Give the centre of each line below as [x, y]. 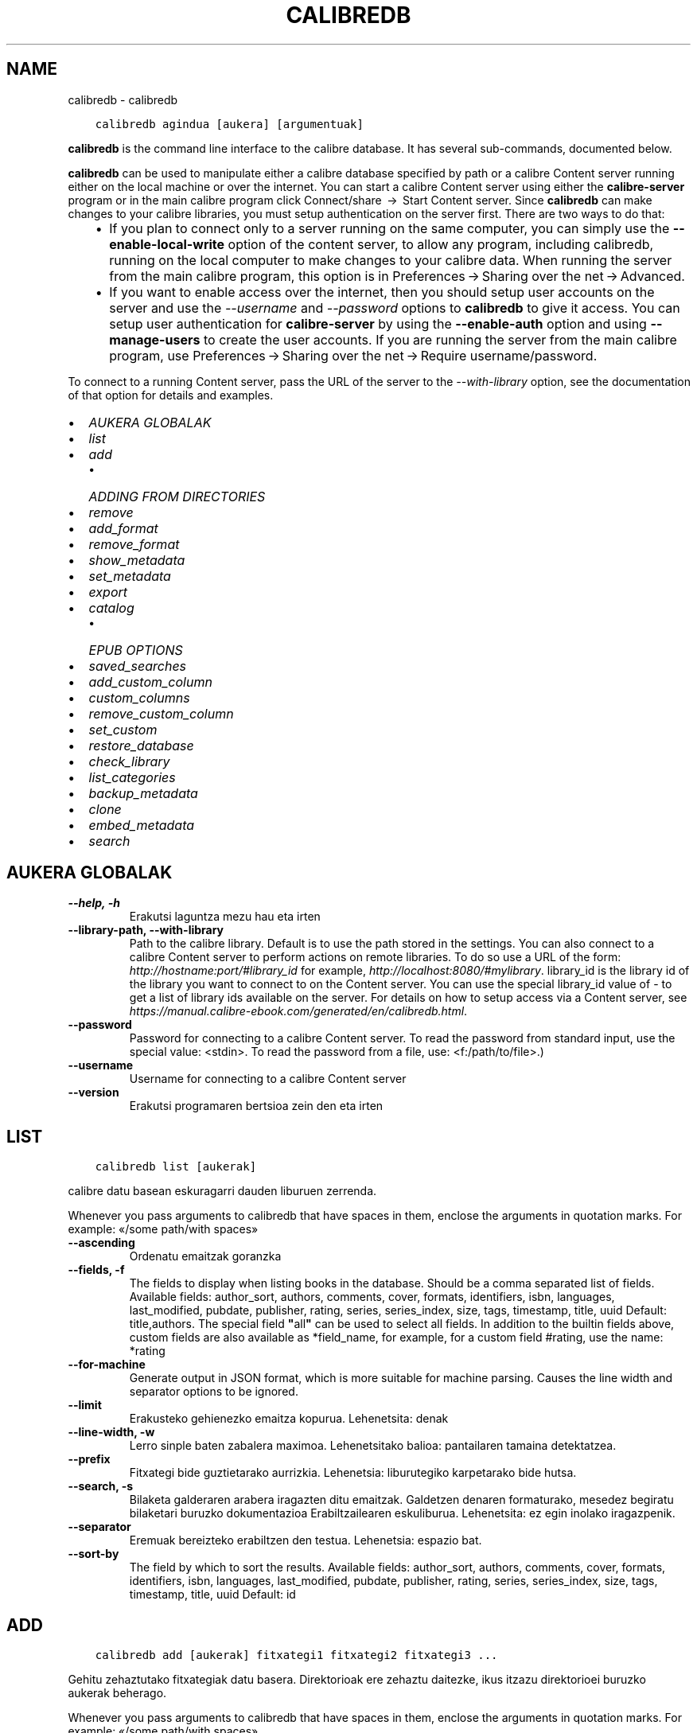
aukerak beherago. [117, 1693]
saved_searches [138, 666]
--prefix [89, 1459]
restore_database [141, 745]
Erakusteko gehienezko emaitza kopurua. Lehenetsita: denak [289, 1419]
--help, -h [94, 903]
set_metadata [130, 576]
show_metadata [137, 560]
